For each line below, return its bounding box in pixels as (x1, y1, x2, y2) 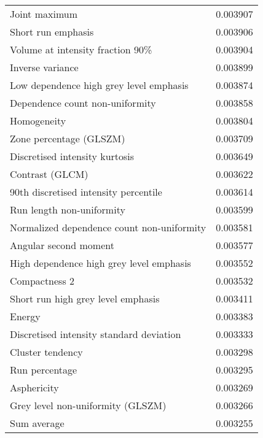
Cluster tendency (10, 345, 83, 359)
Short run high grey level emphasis (10, 291, 160, 305)
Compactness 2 (10, 274, 75, 288)
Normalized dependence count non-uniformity (10, 220, 206, 234)
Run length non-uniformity (10, 202, 125, 217)
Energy (10, 309, 41, 323)
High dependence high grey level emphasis (10, 256, 191, 270)
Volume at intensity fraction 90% (10, 42, 152, 56)
